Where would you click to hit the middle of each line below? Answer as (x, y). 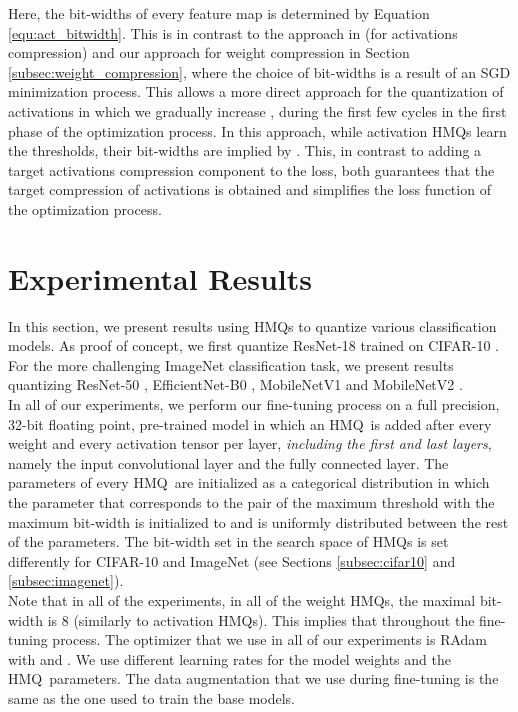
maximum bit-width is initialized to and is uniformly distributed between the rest (258, 521)
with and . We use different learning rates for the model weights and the (229, 658)
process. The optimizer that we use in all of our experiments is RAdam (270, 639)
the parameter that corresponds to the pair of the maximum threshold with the (251, 502)
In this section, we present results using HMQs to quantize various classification (252, 325)
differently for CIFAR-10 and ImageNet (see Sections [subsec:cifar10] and (232, 560)
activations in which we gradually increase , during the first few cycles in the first (257, 110)
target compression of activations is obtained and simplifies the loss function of (249, 189)
